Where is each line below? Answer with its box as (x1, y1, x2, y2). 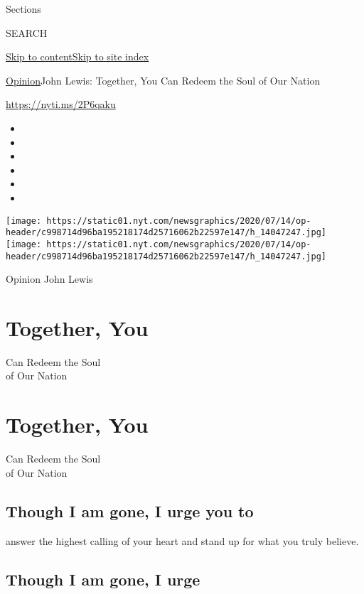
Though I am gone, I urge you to (6, 499, 254, 522)
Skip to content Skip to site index (6, 49, 149, 64)
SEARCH (6, 25, 48, 40)
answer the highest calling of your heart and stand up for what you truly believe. (6, 533, 359, 548)
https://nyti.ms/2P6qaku (6, 97, 116, 112)
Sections (6, 1, 41, 16)
